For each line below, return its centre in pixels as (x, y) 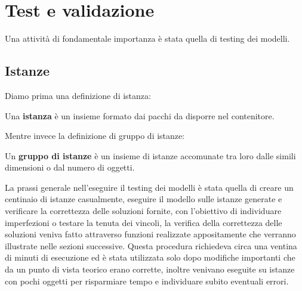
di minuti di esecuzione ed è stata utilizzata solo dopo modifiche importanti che (150, 257)
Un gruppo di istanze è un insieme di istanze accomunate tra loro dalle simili (150, 155)
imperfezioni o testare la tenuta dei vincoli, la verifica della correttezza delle (144, 222)
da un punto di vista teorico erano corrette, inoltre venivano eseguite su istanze (150, 269)
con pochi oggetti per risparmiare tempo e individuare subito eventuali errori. (147, 281)
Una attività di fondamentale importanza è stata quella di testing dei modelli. (147, 38)
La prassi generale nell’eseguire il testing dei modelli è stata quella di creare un (149, 187)
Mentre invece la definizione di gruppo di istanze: (95, 136)
